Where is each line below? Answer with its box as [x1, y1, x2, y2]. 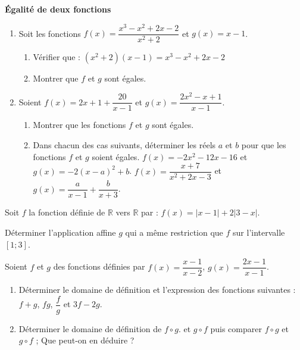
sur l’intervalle [233, 226, 285, 238]
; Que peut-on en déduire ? [36, 334, 135, 346]
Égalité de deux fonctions [5, 3, 111, 15]
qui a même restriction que [125, 226, 223, 238]
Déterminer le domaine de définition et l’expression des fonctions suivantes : [18, 283, 296, 296]
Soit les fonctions [18, 27, 81, 39]
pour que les [241, 139, 286, 151]
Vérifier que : [33, 50, 81, 62]
